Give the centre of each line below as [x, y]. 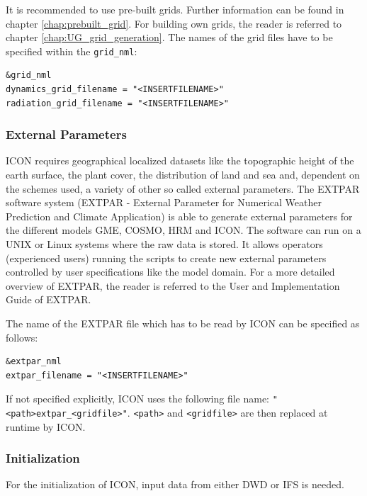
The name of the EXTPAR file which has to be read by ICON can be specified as [183, 323]
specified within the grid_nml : [72, 51]
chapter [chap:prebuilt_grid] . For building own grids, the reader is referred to [174, 23]
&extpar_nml [34, 362]
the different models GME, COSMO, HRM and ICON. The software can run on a [183, 230]
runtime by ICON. [46, 426]
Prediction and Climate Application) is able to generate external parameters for [179, 216]
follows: [22, 337]
